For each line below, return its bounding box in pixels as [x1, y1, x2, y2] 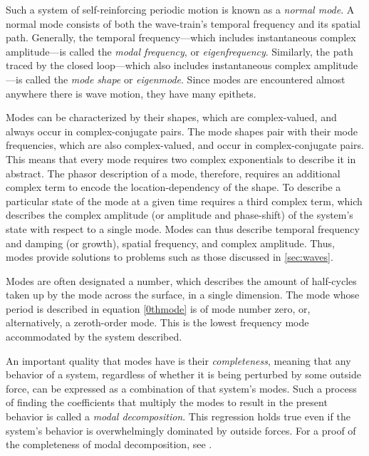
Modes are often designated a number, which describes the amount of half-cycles [6, 273, 357, 288]
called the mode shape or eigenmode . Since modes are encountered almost [26, 71, 345, 86]
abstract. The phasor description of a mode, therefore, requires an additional [6, 165, 341, 180]
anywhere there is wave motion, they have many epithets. [6, 85, 256, 100]
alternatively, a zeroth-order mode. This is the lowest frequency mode [6, 315, 309, 330]
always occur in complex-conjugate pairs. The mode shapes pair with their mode [6, 123, 358, 138]
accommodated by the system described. [6, 329, 182, 344]
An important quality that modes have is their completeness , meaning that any [6, 353, 351, 368]
